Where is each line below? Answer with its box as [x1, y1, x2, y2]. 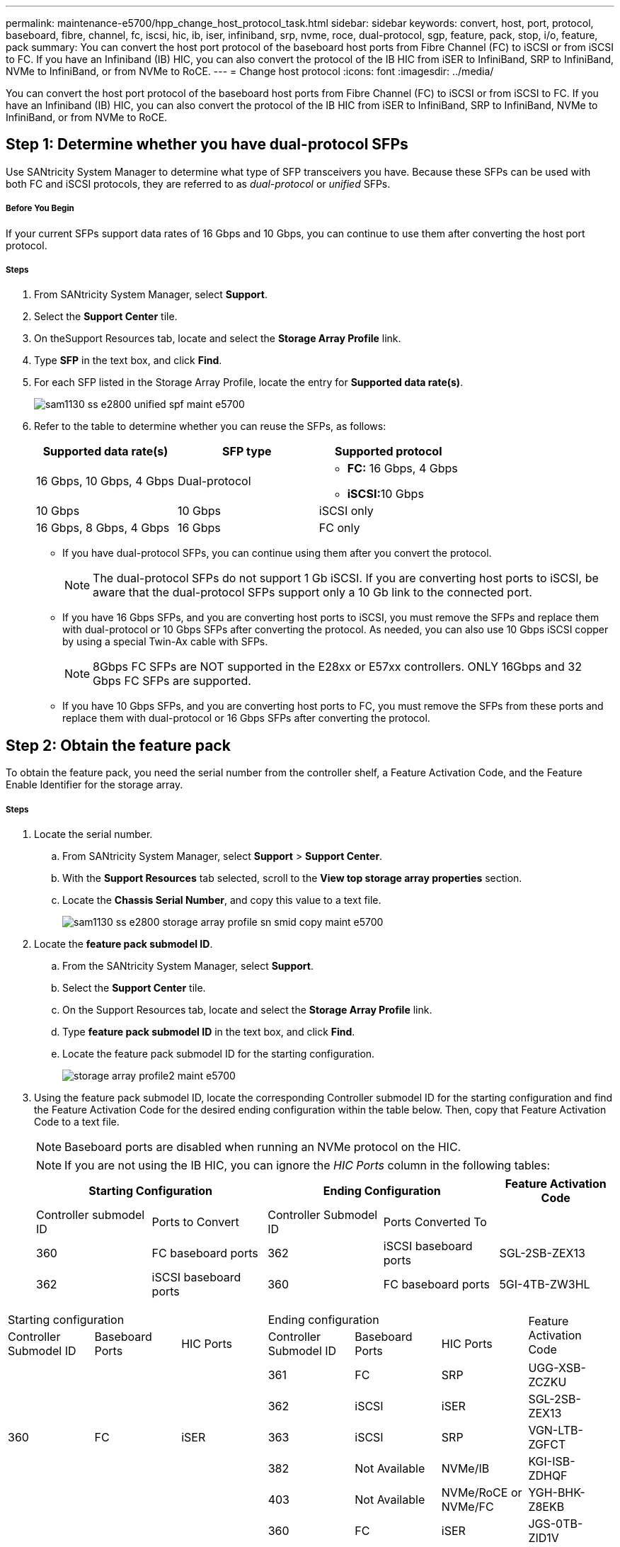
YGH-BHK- [528, 1485, 585, 1500]
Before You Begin [6, 203, 74, 214]
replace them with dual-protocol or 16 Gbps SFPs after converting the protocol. [62, 712, 430, 725]
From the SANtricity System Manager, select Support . [62, 960, 314, 973]
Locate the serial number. [34, 828, 153, 841]
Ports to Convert [151, 1215, 239, 1230]
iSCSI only [318, 504, 374, 518]
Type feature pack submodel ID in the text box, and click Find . [62, 1026, 355, 1038]
